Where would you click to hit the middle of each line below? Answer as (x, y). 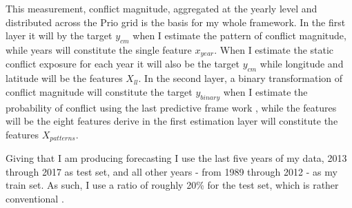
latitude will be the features (64, 78)
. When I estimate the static (274, 49)
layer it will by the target (59, 35)
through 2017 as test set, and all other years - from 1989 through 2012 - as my (172, 171)
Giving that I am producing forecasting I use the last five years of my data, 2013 (176, 158)
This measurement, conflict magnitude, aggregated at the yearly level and (162, 8)
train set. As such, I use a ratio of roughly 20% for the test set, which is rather (172, 185)
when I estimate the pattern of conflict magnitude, (239, 35)
